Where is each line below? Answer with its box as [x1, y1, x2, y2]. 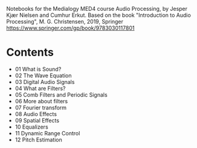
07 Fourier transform [15, 104, 67, 111]
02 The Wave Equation [15, 72, 72, 79]
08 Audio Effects [15, 110, 57, 117]
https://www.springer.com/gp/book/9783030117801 [6, 24, 135, 31]
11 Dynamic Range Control [15, 129, 80, 137]
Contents [6, 45, 54, 59]
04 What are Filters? [15, 85, 66, 92]
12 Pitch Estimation [15, 136, 62, 143]
